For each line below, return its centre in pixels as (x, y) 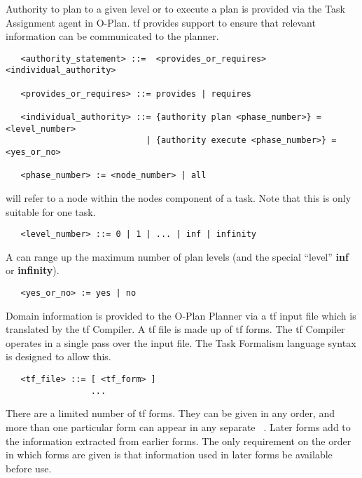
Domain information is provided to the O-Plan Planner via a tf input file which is (181, 315)
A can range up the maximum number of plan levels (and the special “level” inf (177, 256)
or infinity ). (33, 270)
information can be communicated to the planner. (112, 36)
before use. (29, 468)
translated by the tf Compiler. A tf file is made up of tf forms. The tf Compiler (175, 329)
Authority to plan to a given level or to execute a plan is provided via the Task (175, 8)
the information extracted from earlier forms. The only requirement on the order (179, 441)
